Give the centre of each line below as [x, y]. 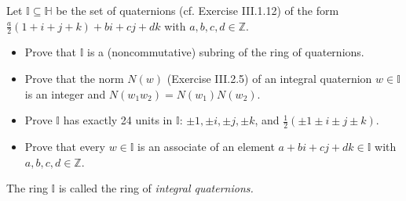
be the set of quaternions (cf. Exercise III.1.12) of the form [198, 10]
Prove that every [65, 147]
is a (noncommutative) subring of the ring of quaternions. [226, 52]
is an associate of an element [206, 147]
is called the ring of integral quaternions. [156, 188]
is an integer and [65, 93]
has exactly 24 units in [118, 120]
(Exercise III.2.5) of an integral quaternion [269, 79]
